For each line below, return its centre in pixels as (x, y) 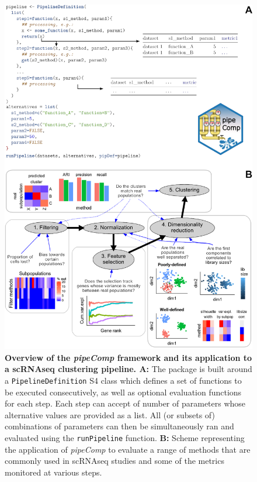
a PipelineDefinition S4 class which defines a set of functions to (123, 380)
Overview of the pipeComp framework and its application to (128, 357)
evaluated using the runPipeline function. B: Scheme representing (125, 437)
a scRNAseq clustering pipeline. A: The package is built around (128, 369)
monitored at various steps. (53, 472)
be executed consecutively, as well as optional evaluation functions (123, 392)
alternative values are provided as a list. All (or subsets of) (110, 414)
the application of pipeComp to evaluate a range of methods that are (128, 449)
